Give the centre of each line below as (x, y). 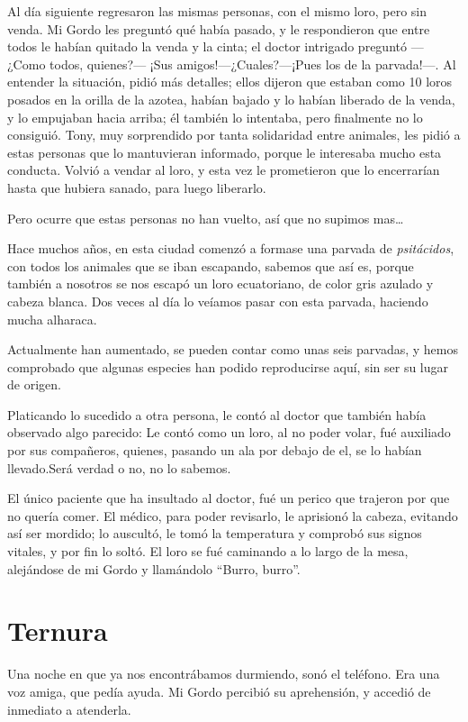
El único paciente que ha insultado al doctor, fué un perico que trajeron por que (229, 498)
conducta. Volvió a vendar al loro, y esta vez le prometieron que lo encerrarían (224, 170)
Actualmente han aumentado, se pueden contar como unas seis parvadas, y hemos (233, 349)
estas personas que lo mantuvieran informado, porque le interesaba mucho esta (225, 152)
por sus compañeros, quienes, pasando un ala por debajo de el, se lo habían (215, 450)
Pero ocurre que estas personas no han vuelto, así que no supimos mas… (206, 218)
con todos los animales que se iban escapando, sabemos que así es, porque (211, 265)
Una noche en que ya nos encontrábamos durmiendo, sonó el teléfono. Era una (224, 674)
